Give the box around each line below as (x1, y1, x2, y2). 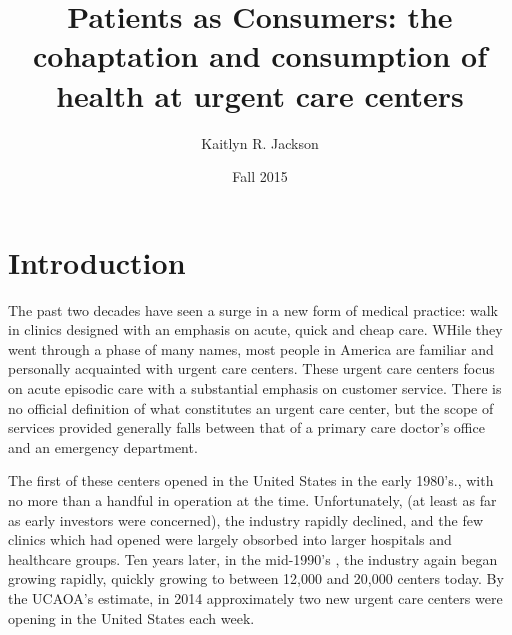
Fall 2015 (232, 166, 288, 187)
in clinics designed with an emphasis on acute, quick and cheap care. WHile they (8, 319, 503, 340)
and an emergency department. (8, 436, 198, 457)
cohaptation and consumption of (32, 35, 488, 76)
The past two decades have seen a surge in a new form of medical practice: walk (8, 299, 498, 320)
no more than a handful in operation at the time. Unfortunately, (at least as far (8, 489, 497, 510)
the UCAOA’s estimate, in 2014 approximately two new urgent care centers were (8, 587, 503, 608)
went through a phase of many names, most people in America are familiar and (8, 338, 494, 359)
